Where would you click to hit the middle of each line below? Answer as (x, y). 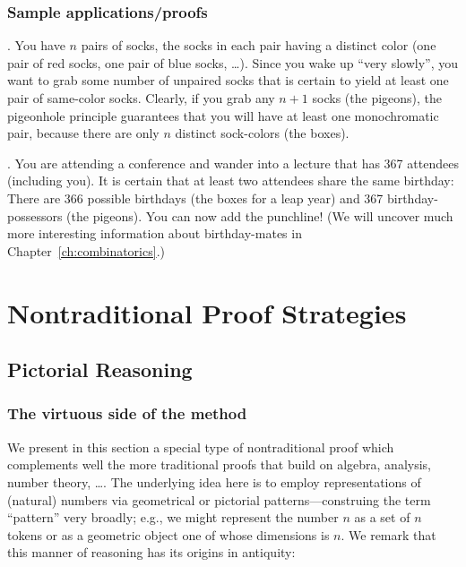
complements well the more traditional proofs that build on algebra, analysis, (219, 464)
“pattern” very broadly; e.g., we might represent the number (173, 517)
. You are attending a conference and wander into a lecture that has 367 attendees (233, 163)
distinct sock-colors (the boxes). (262, 133)
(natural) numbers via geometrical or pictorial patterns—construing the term (219, 499)
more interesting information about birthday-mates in (155, 233)
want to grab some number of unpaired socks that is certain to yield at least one (228, 80)
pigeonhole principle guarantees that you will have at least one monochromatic (223, 115)
